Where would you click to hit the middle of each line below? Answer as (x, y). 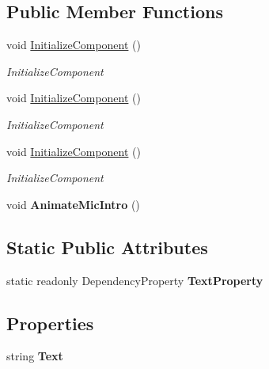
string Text (35, 356)
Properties (50, 323)
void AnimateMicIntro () (73, 204)
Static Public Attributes (107, 247)
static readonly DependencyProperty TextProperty (135, 280)
